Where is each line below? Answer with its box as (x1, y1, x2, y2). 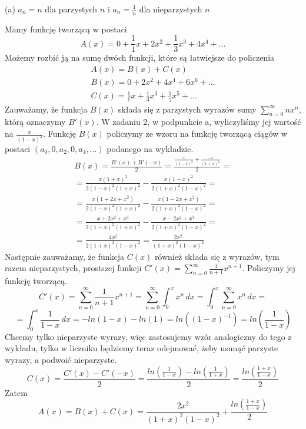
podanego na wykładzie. (107, 142, 194, 154)
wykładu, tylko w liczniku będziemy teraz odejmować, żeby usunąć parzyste (5, 342, 278, 354)
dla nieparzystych (139, 3, 202, 15)
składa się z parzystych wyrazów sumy (118, 103, 257, 115)
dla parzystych (45, 3, 98, 15)
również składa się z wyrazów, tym (154, 250, 280, 262)
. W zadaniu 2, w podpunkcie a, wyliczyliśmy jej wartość (96, 115, 301, 128)
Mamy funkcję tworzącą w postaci (5, 22, 127, 35)
